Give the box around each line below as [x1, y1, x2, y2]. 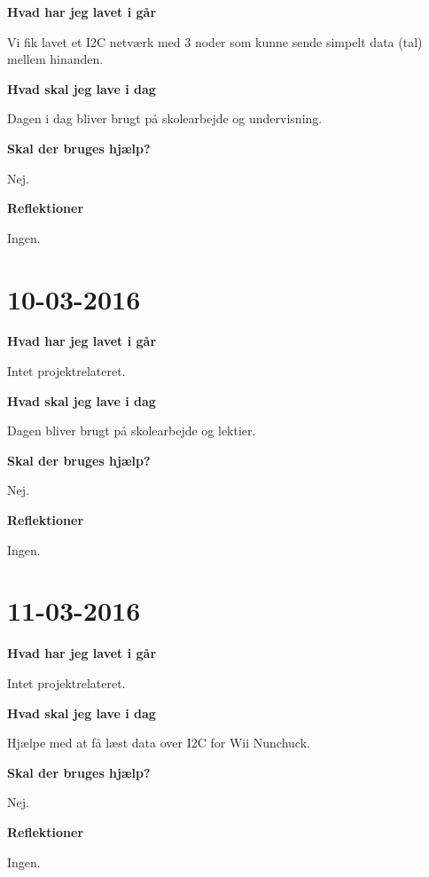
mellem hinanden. [7, 50, 104, 68]
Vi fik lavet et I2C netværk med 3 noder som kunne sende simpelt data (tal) [7, 32, 423, 51]
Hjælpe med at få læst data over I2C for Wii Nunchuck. [7, 733, 310, 752]
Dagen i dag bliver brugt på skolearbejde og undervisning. [7, 109, 323, 128]
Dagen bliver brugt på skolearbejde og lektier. [7, 421, 256, 440]
